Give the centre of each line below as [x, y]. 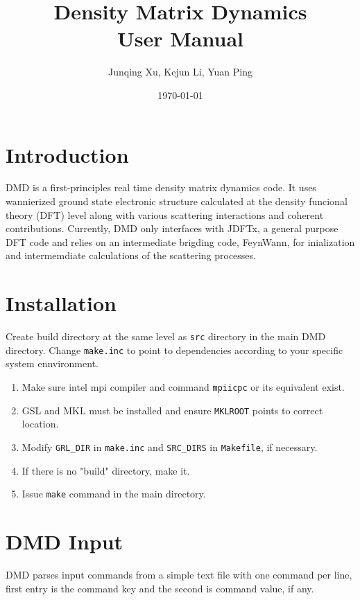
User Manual [180, 38]
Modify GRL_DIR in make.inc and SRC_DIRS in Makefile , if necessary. [170, 447]
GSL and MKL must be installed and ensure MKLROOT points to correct [172, 410]
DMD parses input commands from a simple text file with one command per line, [179, 574]
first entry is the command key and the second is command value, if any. [160, 588]
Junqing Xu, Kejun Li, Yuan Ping [180, 72]
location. [40, 424]
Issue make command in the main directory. [114, 494]
